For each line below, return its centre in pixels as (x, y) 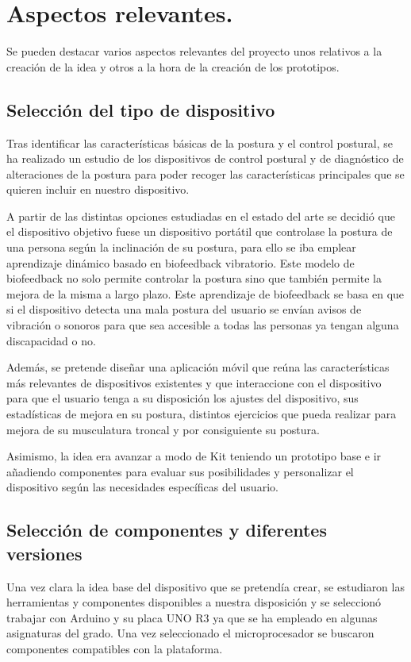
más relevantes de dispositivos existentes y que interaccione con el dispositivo (194, 382)
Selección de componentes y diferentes (167, 530)
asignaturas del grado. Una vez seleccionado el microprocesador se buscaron (190, 633)
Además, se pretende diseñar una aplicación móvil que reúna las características (198, 367)
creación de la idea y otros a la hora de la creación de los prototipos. (173, 66)
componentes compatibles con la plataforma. (115, 648)
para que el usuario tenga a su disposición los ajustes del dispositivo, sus (182, 398)
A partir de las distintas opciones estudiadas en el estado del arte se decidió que (201, 216)
